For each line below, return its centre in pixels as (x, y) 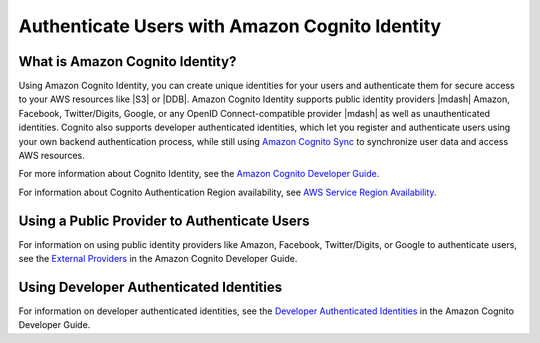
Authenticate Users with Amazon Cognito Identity (230, 26)
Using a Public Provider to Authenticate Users (164, 220)
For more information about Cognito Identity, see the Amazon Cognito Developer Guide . (199, 174)
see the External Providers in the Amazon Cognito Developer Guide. (158, 259)
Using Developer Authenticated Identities (150, 286)
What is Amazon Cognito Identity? (127, 61)
